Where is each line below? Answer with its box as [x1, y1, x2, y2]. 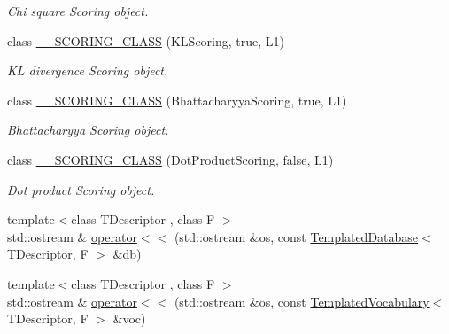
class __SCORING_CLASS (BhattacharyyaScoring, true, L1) [7, 90, 347, 109]
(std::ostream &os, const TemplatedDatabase [174, 227, 419, 245]
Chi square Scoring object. [7, 2, 149, 19]
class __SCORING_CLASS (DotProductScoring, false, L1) [7, 150, 334, 168]
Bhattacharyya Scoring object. [7, 120, 169, 139]
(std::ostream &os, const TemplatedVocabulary [174, 291, 430, 310]
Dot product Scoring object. [7, 180, 155, 198]
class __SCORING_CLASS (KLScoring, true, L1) [7, 31, 285, 50]
